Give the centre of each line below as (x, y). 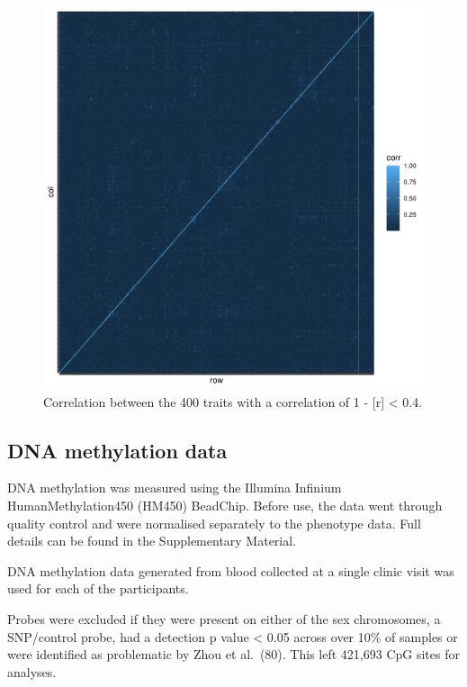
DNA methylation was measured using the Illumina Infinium (175, 488)
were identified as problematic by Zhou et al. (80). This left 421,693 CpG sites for (233, 654)
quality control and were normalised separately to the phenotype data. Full (214, 523)
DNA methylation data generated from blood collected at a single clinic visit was (231, 570)
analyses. (32, 671)
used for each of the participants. (98, 588)
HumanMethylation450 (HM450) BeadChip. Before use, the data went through (225, 505)
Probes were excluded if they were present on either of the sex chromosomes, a (224, 618)
